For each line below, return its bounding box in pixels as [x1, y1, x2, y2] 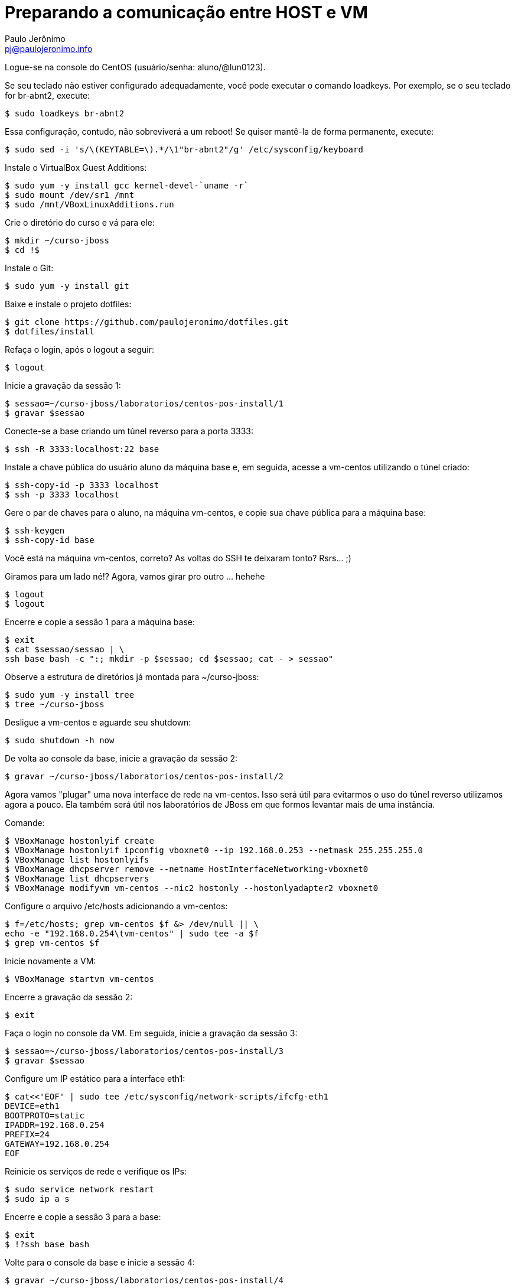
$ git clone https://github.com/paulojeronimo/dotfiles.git [5, 317, 289, 327]
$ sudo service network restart [5, 1184, 154, 1194]
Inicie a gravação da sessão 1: [5, 380, 121, 391]
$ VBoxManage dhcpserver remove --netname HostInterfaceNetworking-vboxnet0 [5, 864, 369, 874]
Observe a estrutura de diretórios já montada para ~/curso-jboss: [5, 671, 259, 682]
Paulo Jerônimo [5, 33, 66, 44]
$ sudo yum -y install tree [5, 689, 135, 700]
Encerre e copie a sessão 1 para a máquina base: [5, 616, 195, 627]
